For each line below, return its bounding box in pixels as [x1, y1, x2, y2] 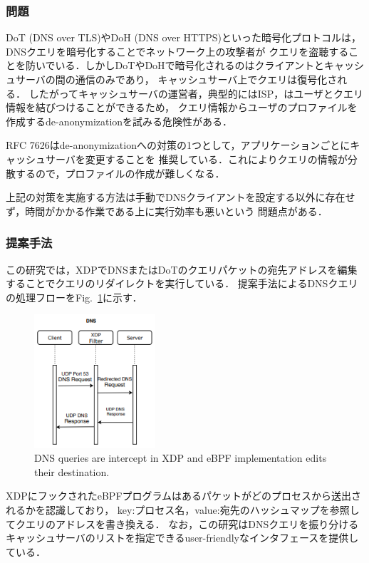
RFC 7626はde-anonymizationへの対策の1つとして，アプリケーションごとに [6, 138, 350, 153]
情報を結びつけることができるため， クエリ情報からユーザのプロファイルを [6, 100, 358, 115]
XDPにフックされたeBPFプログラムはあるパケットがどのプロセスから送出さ [6, 488, 362, 503]
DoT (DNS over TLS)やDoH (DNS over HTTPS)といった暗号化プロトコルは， [6, 30, 362, 45]
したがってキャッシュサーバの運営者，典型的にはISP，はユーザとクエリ [28, 86, 363, 100]
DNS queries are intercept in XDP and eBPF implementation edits [34, 450, 327, 465]
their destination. [34, 464, 110, 479]
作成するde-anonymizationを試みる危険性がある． [6, 113, 233, 128]
